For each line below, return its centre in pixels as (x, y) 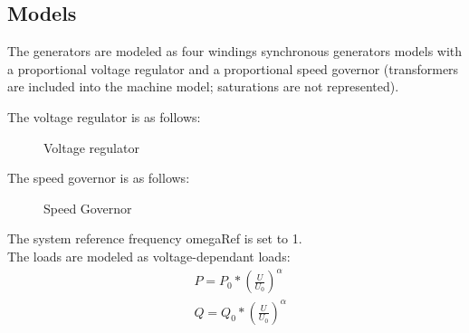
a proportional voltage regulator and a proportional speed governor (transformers (233, 68)
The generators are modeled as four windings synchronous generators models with (235, 51)
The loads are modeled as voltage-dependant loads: (149, 256)
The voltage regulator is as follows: (104, 116)
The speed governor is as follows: (99, 178)
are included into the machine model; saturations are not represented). (203, 86)
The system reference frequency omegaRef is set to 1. (155, 238)
